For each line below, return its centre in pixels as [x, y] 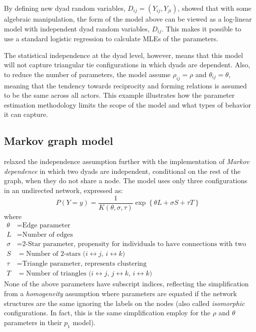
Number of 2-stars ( [56, 254]
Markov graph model [59, 141]
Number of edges [48, 235]
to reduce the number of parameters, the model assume [87, 74]
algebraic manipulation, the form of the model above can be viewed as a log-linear [128, 19]
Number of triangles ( [59, 274]
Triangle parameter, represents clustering [84, 264]
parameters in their [33, 322]
